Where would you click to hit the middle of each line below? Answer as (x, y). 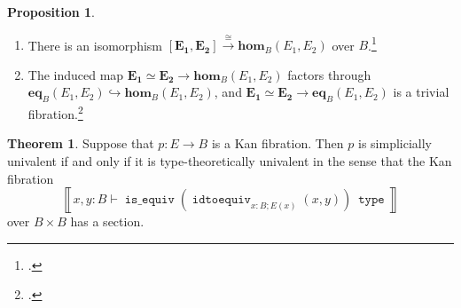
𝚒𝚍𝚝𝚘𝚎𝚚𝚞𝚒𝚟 (221, 200)
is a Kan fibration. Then (277, 143)
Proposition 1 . (51, 12)
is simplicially (395, 143)
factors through (329, 74)
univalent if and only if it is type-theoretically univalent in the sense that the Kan (230, 161)
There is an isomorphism (95, 45)
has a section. (107, 221)
